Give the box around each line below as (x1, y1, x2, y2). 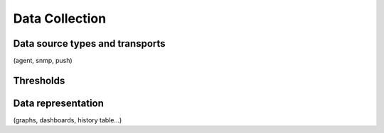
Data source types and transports (13, 37, 166, 50)
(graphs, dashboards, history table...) (13, 115, 122, 124)
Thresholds (13, 74, 65, 86)
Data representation (13, 97, 105, 109)
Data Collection (13, 11, 107, 26)
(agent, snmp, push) (13, 57, 73, 65)
